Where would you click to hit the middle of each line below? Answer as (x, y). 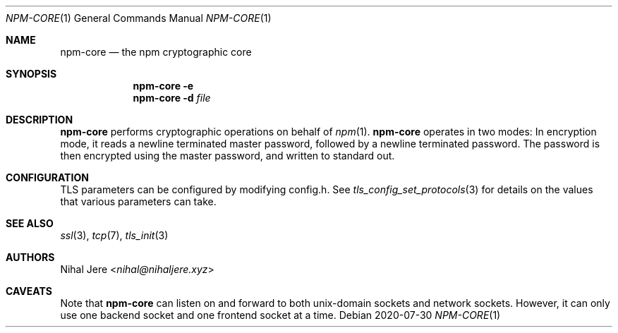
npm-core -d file (172, 98)
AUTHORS (30, 257)
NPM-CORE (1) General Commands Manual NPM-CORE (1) (139, 18)
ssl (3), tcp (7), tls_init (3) (114, 235)
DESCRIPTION (40, 120)
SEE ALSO (30, 223)
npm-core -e (163, 86)
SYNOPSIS (31, 74)
